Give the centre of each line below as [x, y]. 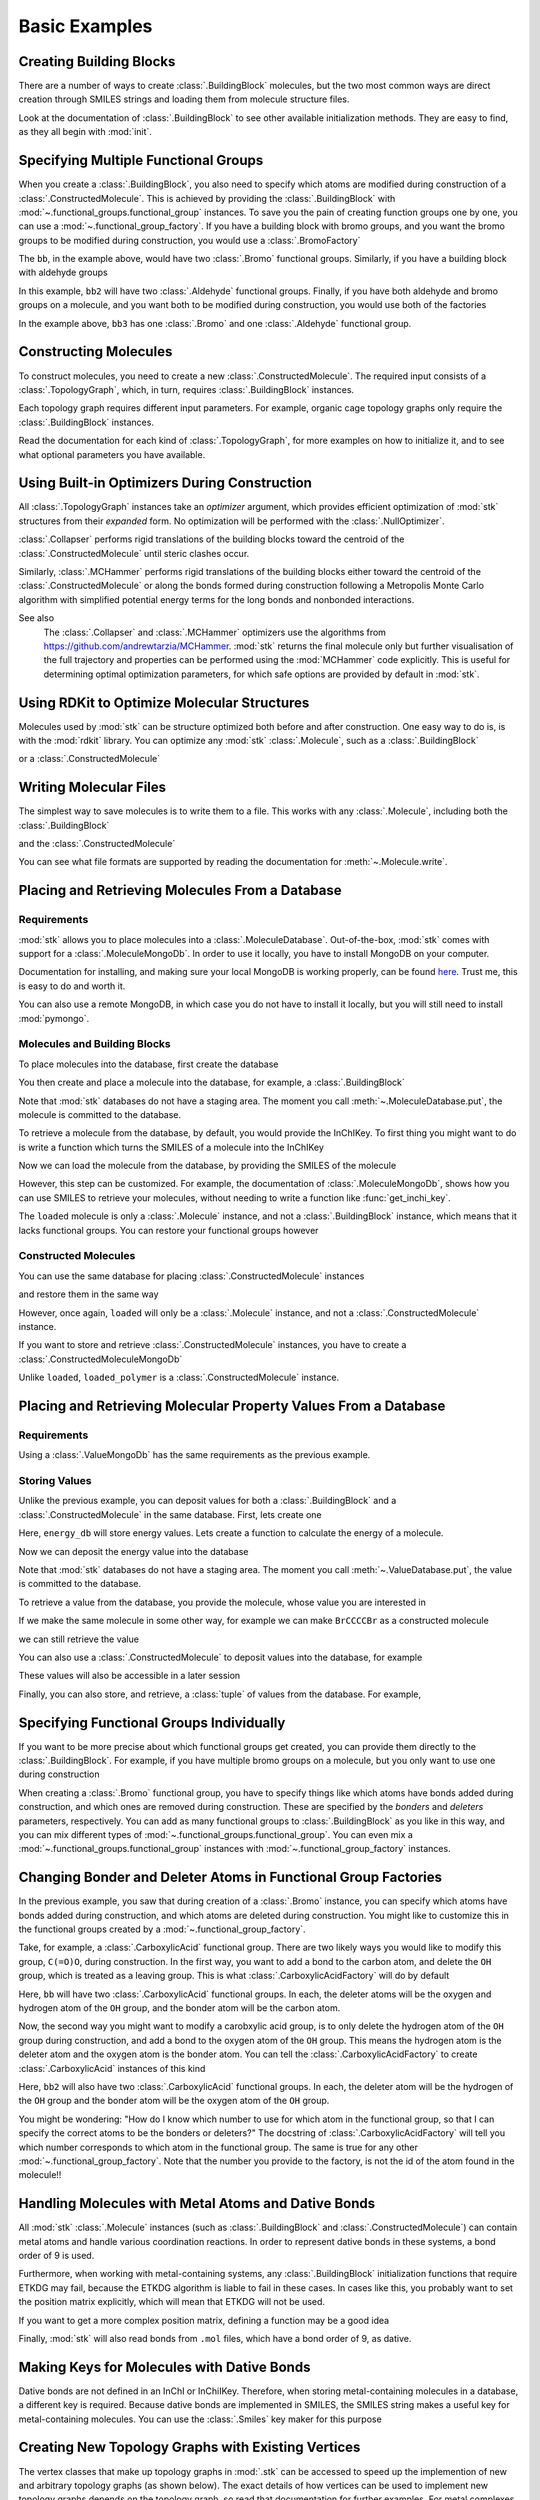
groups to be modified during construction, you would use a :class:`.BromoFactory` [189, 240]
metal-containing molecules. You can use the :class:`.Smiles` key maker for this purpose [200, 2419]
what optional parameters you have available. [112, 454]
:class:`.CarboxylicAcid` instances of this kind [112, 2068]
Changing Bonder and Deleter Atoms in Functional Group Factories [230, 1877]
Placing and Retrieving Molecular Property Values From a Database [232, 1405]
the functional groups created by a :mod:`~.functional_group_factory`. [162, 1929]
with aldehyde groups [63, 272]
